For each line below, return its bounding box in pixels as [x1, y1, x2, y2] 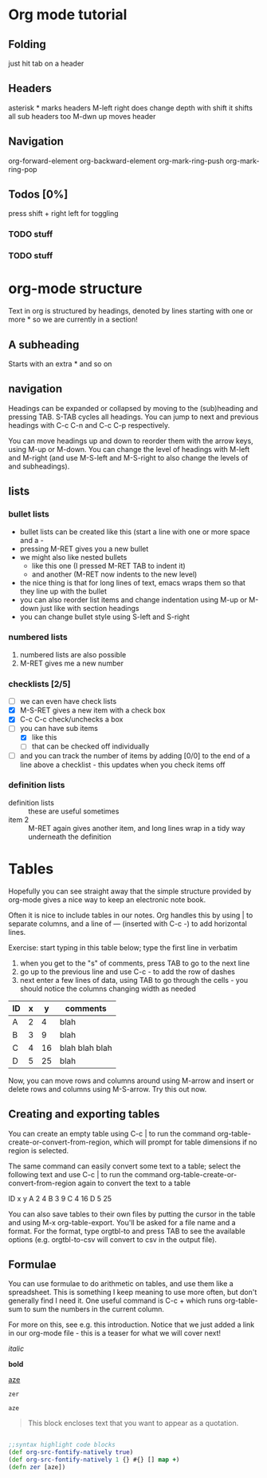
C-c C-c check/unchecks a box [19, 714, 124, 725]
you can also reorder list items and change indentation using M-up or [19, 594, 247, 605]
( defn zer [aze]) [8, 1464, 66, 1472]
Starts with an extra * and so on [8, 359, 112, 369]
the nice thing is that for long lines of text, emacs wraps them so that [19, 577, 245, 587]
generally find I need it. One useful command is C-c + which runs [8, 1296, 223, 1305]
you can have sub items [19, 724, 98, 733]
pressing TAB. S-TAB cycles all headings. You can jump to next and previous [8, 412, 259, 421]
